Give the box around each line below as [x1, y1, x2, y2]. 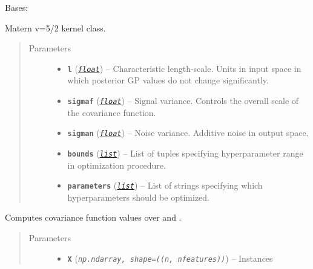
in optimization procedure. [67, 158, 166, 171]
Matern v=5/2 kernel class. [5, 21, 106, 34]
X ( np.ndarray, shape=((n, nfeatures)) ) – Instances [67, 251, 273, 264]
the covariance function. [67, 106, 156, 118]
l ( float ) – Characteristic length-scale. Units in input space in [67, 62, 301, 74]
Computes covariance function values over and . [5, 211, 182, 224]
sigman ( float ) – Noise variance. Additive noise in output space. [67, 126, 309, 139]
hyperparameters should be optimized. [67, 190, 209, 203]
